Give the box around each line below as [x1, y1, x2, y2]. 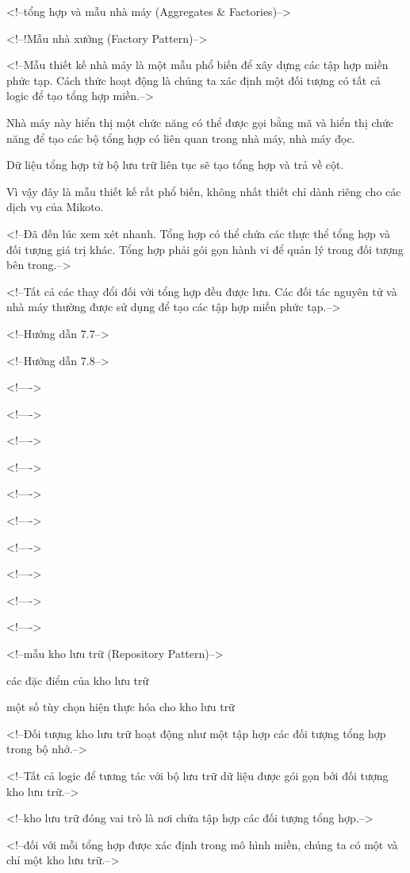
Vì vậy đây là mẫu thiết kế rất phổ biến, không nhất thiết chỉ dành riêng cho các [6, 183, 401, 199]
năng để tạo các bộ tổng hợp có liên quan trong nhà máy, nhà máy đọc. [6, 129, 355, 146]
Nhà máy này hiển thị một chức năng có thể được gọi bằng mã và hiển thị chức [6, 113, 394, 130]
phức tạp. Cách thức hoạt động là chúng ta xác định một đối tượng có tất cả [6, 71, 381, 88]
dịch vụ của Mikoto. [6, 198, 104, 215]
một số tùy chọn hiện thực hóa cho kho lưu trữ [6, 698, 235, 715]
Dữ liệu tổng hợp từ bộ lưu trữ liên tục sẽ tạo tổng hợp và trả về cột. [6, 156, 344, 173]
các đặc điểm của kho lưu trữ [6, 671, 149, 688]
